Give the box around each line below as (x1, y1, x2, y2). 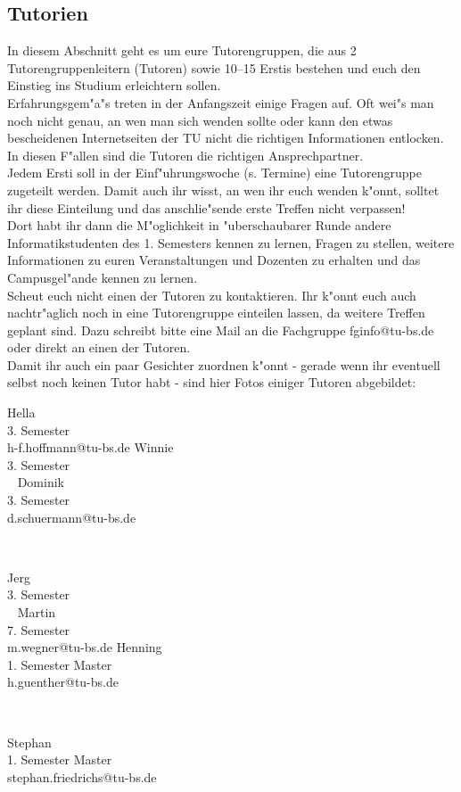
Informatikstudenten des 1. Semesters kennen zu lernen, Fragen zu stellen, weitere (7, 233, 455, 252)
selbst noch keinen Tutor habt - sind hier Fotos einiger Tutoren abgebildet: (7, 373, 416, 392)
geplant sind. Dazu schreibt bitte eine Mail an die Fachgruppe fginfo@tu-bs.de (7, 320, 434, 339)
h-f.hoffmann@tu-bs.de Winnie (7, 438, 174, 457)
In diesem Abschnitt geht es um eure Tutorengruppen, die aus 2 (7, 41, 357, 60)
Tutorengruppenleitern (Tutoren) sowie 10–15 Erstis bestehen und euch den (7, 58, 421, 77)
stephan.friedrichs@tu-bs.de (7, 767, 157, 786)
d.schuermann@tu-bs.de (7, 507, 136, 526)
